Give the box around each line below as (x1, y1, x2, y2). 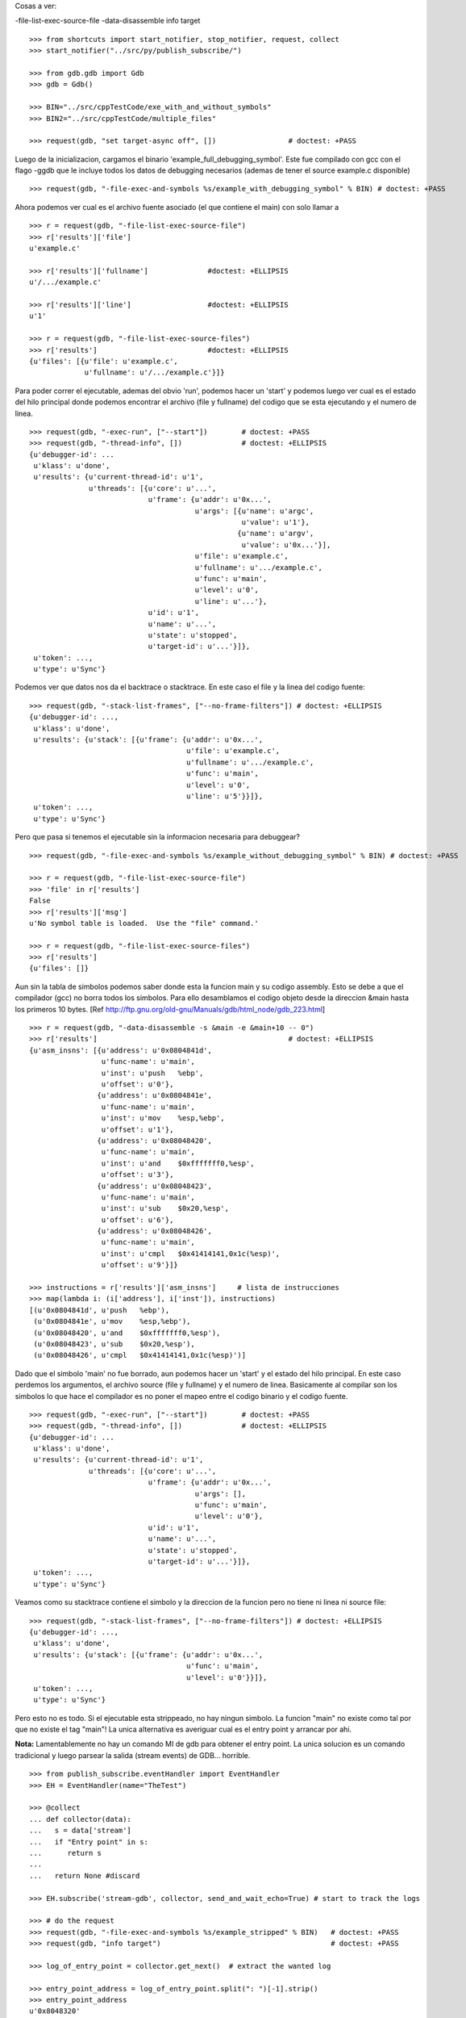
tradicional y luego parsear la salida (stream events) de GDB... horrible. (15, 1750, 251, 1760)
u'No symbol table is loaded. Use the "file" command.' (29, 919, 260, 927)
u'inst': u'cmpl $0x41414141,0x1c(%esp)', (101, 1249, 281, 1258)
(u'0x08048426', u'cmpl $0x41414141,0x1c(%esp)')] (33, 1350, 246, 1360)
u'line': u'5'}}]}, (185, 792, 264, 801)
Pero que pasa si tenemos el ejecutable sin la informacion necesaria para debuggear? (15, 832, 300, 842)
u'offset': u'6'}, (101, 1215, 174, 1225)
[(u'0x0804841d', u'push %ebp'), (29, 1305, 170, 1315)
